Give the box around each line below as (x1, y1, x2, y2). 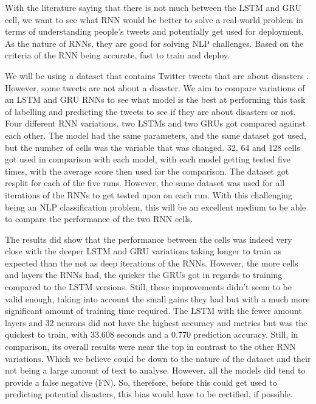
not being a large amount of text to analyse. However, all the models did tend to (5, 364, 306, 377)
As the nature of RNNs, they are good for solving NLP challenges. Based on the (5, 37, 304, 49)
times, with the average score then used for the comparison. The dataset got (5, 164, 289, 177)
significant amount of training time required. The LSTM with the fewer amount (5, 304, 302, 317)
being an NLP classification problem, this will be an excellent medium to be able (5, 200, 306, 213)
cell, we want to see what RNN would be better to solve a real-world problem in (5, 13, 303, 26)
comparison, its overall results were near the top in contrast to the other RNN (5, 340, 296, 353)
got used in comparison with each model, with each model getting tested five (5, 153, 291, 165)
